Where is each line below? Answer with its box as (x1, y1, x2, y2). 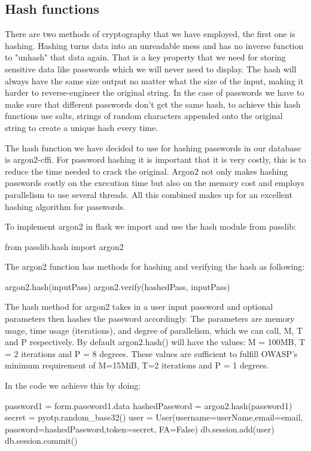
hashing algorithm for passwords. (5, 200, 126, 212)
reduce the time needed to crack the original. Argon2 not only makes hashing (5, 164, 288, 177)
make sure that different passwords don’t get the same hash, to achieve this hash (5, 97, 301, 110)
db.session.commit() (5, 434, 78, 447)
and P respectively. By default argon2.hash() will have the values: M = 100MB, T (5, 336, 306, 348)
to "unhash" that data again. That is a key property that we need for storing (5, 51, 286, 63)
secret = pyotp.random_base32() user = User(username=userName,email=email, (5, 411, 303, 423)
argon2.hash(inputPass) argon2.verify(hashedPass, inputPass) (5, 280, 230, 292)
